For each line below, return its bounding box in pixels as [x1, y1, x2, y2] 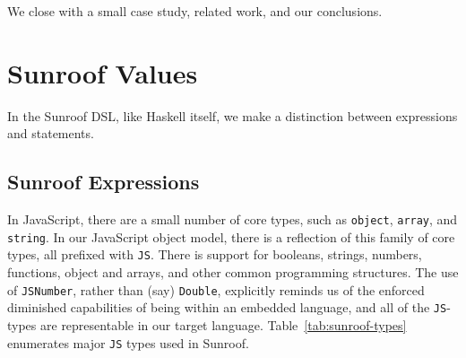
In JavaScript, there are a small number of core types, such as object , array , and [7, 210, 458, 229]
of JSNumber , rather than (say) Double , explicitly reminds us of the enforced [7, 280, 425, 299]
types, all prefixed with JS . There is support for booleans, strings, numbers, [7, 245, 422, 264]
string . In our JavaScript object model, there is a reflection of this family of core [7, 227, 455, 246]
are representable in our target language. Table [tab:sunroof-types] [40, 315, 407, 334]
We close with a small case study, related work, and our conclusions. [7, 2, 383, 20]
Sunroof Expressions [7, 168, 200, 196]
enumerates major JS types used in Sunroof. [7, 333, 249, 352]
